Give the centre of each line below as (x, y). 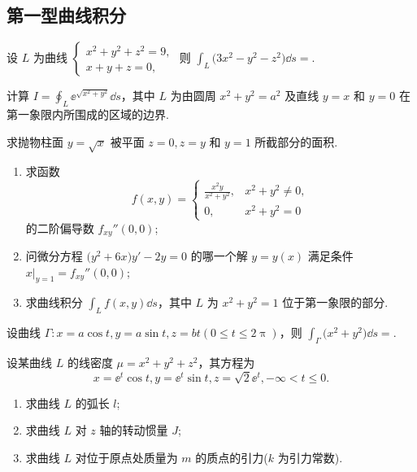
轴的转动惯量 (134, 430)
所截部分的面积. (296, 141)
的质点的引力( (232, 457)
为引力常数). (310, 457)
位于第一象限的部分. (335, 302)
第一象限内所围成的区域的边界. (88, 114)
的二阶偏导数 (60, 227)
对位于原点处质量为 (126, 457)
